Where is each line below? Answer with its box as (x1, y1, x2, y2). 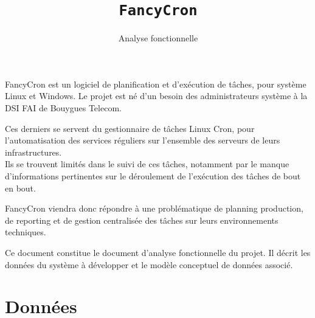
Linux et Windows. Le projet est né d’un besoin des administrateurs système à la (5, 89, 308, 102)
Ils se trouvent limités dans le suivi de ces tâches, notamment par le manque (5, 157, 289, 170)
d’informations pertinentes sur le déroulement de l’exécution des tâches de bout (5, 170, 301, 182)
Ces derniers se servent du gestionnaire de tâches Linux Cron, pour (5, 122, 255, 134)
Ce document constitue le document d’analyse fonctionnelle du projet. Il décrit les (5, 246, 311, 258)
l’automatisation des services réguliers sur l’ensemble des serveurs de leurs (5, 134, 280, 147)
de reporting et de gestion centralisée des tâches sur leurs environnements (5, 213, 279, 226)
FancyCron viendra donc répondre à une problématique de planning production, (5, 202, 303, 215)
